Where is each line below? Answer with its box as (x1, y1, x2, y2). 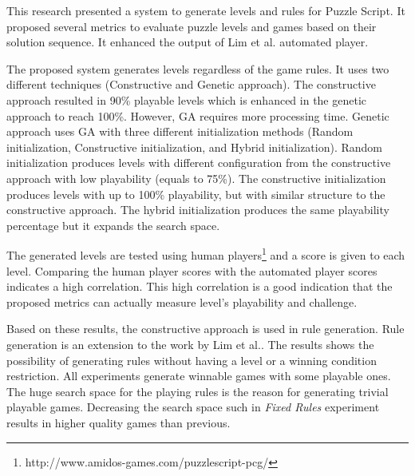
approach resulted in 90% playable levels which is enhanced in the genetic (6, 91, 367, 108)
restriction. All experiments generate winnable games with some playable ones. (6, 367, 391, 384)
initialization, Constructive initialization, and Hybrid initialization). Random (6, 138, 383, 155)
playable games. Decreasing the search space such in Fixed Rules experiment (6, 399, 380, 415)
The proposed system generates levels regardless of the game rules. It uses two (6, 60, 389, 77)
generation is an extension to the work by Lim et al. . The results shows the (6, 335, 374, 352)
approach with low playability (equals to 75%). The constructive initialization (6, 169, 386, 186)
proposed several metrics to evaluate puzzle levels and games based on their (6, 18, 377, 34)
